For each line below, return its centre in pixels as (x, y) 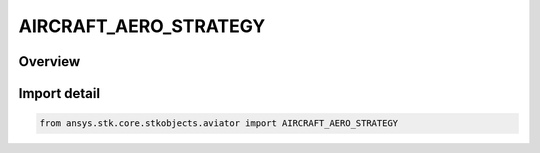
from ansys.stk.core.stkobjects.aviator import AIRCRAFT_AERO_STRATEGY (219, 123)
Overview (49, 61)
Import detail (59, 93)
